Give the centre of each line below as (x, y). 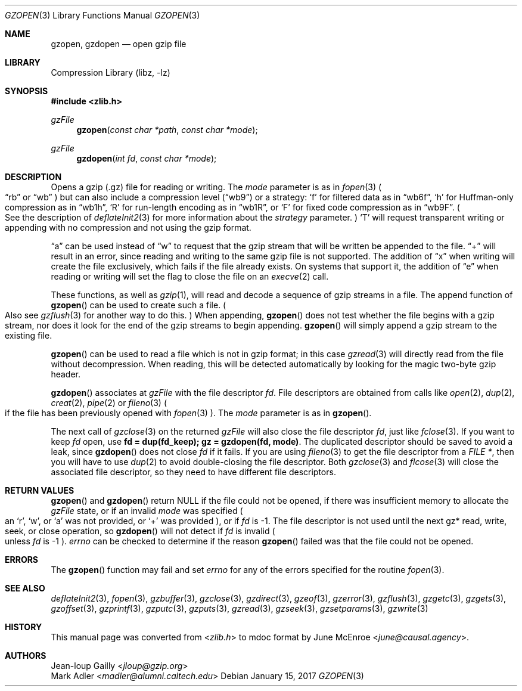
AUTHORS (26, 656)
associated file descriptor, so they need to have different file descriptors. (193, 472)
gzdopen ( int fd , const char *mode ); (147, 158)
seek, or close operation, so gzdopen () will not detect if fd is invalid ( (140, 531)
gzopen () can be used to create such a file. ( (139, 305)
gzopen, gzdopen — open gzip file (119, 44)
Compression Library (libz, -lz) (111, 72)
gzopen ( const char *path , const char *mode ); (167, 130)
